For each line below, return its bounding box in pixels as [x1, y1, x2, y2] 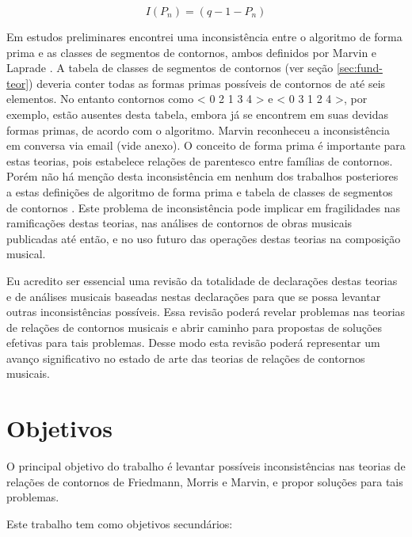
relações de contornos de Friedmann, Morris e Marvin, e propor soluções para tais [6, 473, 403, 489]
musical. [6, 246, 46, 262]
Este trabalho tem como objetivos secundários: [6, 515, 233, 531]
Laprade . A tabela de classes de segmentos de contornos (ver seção [6, 59, 334, 76]
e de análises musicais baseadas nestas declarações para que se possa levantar [6, 288, 381, 304]
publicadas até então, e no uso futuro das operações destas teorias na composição [6, 230, 401, 246]
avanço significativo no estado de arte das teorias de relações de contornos [6, 349, 365, 366]
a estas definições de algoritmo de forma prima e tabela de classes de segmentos [6, 183, 393, 200]
